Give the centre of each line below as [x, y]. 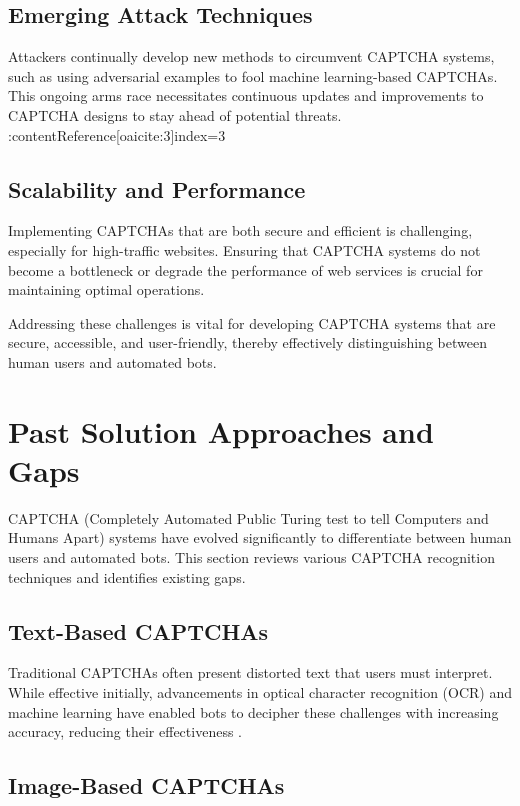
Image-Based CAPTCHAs [146, 785]
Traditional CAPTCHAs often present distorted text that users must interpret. [250, 672]
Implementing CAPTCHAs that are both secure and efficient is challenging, [240, 230]
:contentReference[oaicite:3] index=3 [117, 134]
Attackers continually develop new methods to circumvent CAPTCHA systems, [251, 56]
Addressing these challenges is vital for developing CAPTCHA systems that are [252, 322]
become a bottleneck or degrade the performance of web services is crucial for [245, 269]
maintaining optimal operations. [106, 289]
